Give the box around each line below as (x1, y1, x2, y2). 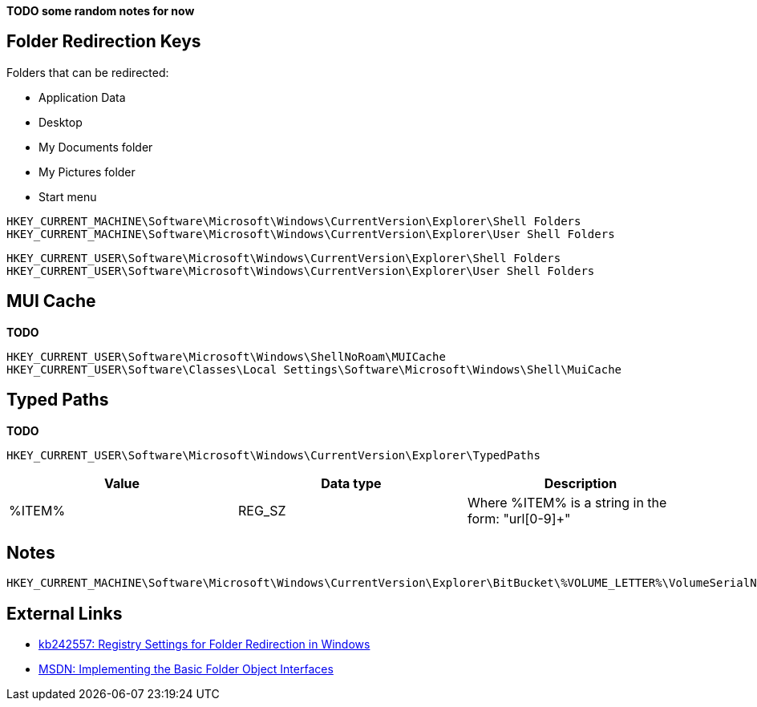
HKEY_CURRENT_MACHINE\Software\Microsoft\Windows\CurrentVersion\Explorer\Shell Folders (6, 214, 581, 228)
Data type (321, 475, 382, 491)
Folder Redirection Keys (6, 31, 201, 52)
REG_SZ (237, 502, 286, 519)
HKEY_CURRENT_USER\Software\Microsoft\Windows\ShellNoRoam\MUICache (6, 349, 446, 363)
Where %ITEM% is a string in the (467, 494, 667, 511)
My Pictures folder (38, 164, 136, 179)
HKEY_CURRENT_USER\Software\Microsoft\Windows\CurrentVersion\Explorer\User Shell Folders (6, 264, 595, 277)
